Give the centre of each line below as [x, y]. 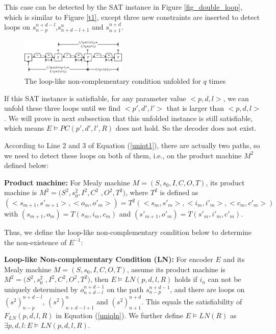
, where [137, 192]
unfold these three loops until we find [62, 108]
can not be [224, 279]
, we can [236, 98]
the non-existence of [35, 242]
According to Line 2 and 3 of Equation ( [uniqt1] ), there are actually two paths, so [132, 145]
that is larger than [195, 108]
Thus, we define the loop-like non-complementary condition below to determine [128, 232]
